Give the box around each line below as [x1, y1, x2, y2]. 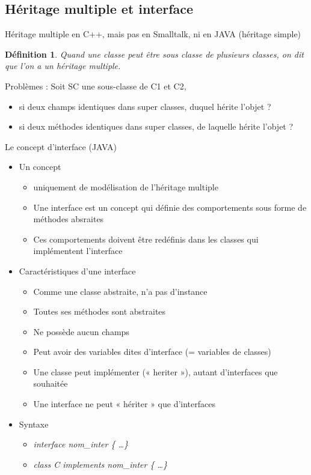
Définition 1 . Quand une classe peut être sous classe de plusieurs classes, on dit [5, 47, 304, 60]
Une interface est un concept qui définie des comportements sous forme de [33, 201, 307, 213]
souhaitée [33, 377, 68, 390]
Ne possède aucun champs [33, 325, 129, 337]
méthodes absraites [33, 213, 104, 225]
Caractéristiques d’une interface [19, 264, 136, 277]
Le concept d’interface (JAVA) [5, 140, 117, 153]
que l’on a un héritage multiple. [5, 59, 121, 72]
